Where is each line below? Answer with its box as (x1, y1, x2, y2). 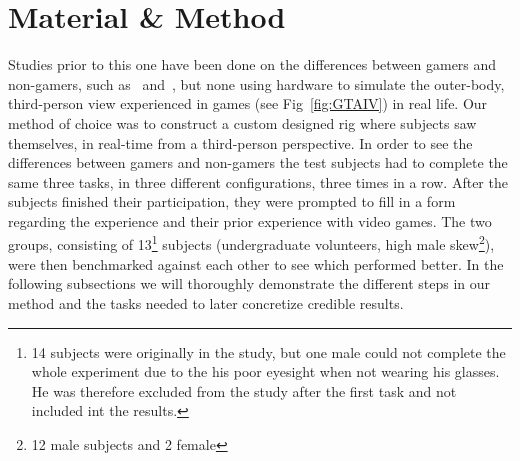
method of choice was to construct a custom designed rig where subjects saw (8, 112, 477, 133)
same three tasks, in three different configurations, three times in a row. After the (8, 171, 508, 192)
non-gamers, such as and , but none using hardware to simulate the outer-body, (8, 73, 505, 94)
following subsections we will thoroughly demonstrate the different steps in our (8, 273, 491, 294)
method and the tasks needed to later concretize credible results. (8, 292, 404, 313)
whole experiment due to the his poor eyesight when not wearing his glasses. (31, 361, 500, 382)
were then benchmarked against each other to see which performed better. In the (8, 253, 504, 274)
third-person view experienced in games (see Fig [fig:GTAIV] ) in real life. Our (8, 93, 488, 114)
